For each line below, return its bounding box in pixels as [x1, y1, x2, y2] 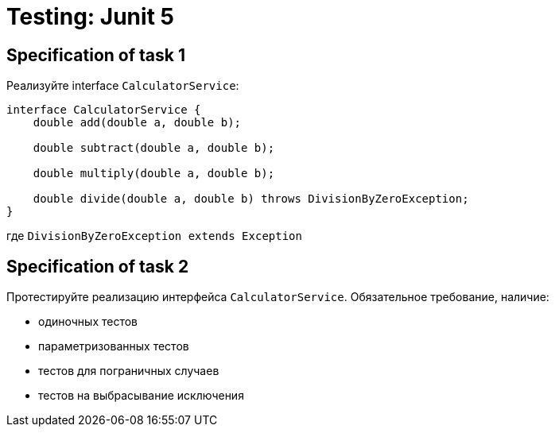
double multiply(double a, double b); [33, 167, 275, 180]
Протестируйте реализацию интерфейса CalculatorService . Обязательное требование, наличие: [6, 290, 549, 304]
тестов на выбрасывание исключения [38, 389, 244, 403]
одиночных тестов [38, 315, 138, 329]
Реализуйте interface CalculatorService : [6, 79, 239, 93]
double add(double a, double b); [33, 116, 242, 130]
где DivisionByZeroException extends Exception [6, 229, 302, 243]
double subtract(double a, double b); [33, 141, 275, 155]
